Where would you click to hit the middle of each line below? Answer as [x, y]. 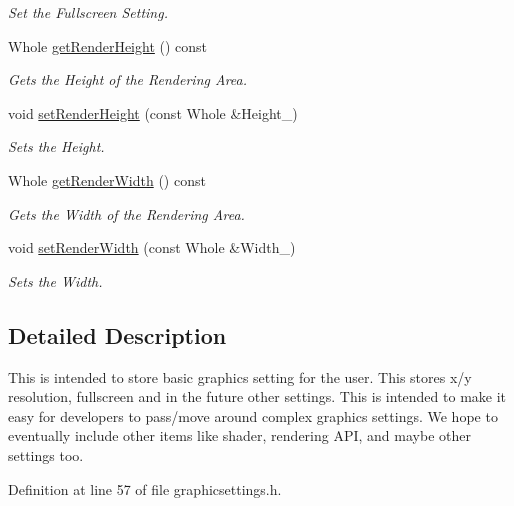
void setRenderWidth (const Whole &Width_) [152, 247]
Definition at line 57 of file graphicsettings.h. [145, 488]
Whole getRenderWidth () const [107, 179]
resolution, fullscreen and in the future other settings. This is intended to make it [257, 396]
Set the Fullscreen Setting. [88, 12]
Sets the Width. [55, 280]
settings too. [46, 454]
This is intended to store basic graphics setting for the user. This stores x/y [240, 376]
